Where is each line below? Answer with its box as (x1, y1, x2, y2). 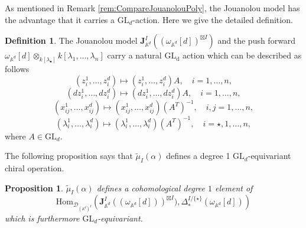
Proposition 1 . (5, 181, 63, 194)
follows (5, 63, 30, 75)
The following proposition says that (5, 149, 133, 162)
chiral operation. (5, 162, 64, 174)
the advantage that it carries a (5, 13, 115, 25)
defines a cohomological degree (96, 181, 206, 194)
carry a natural (107, 49, 162, 61)
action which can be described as (183, 49, 302, 61)
